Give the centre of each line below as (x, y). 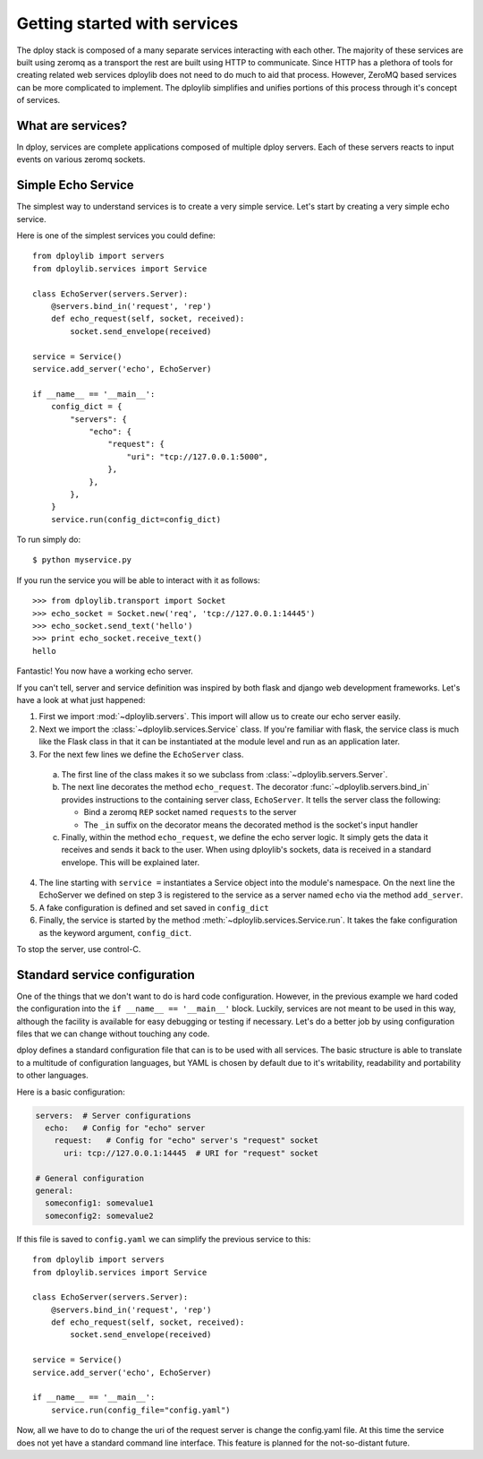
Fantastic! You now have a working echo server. (105, 671)
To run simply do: (48, 540)
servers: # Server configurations (113, 1116)
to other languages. (52, 1076)
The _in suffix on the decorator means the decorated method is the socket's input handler (251, 825)
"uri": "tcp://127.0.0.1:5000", (197, 456)
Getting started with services (127, 23)
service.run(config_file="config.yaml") (141, 1410)
